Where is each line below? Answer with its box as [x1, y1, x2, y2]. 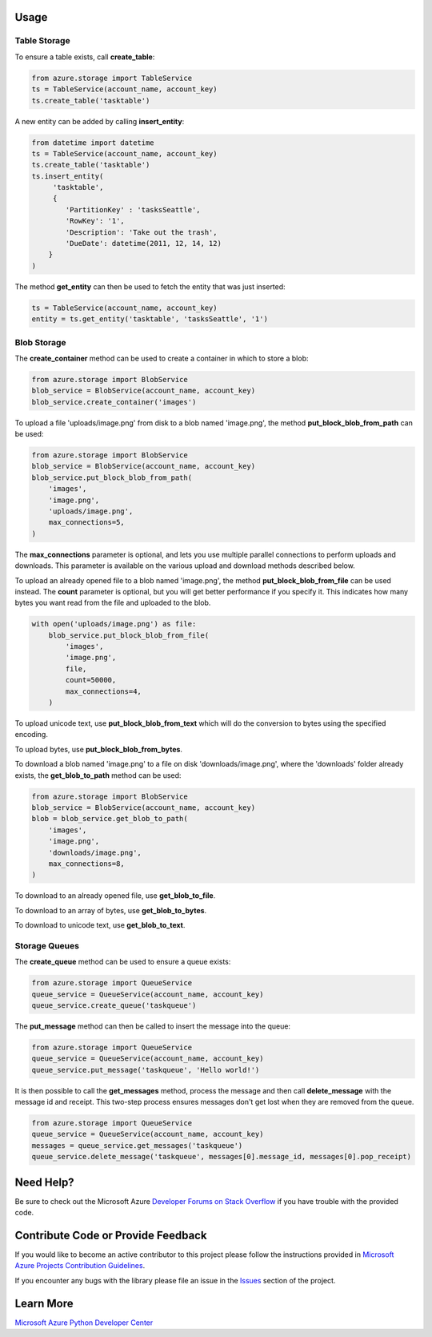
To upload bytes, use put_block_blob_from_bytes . [14, 744, 183, 754]
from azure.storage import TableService [31, 73, 192, 83]
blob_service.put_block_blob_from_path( [31, 473, 192, 482]
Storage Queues [14, 940, 80, 951]
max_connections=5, [48, 517, 126, 527]
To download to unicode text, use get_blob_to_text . [14, 920, 186, 930]
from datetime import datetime [31, 138, 155, 147]
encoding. [14, 730, 48, 739]
